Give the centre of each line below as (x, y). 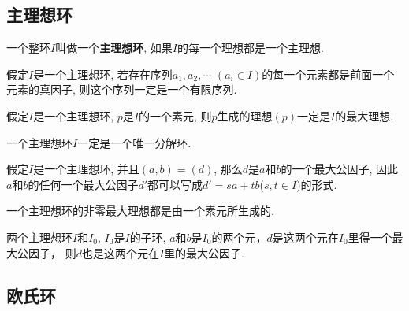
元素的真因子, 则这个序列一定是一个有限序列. (122, 89)
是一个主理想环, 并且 (86, 169)
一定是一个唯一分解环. (134, 142)
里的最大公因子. (204, 252)
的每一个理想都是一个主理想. (250, 48)
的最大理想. (364, 115)
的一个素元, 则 (175, 115)
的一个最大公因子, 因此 (340, 169)
